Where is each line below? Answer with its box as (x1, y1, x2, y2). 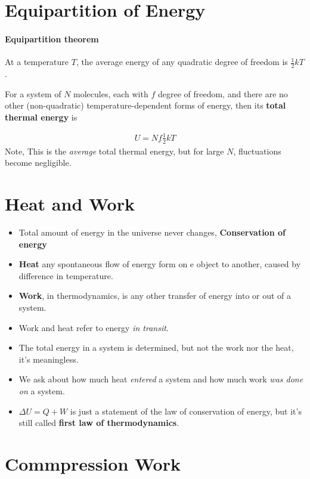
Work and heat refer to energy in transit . (18, 321, 169, 333)
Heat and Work (5, 191, 135, 216)
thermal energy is (5, 110, 77, 123)
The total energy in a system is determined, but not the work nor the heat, (18, 341, 294, 354)
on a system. (18, 385, 65, 397)
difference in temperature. (18, 269, 113, 282)
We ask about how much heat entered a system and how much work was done (18, 373, 303, 385)
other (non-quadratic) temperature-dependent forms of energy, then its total (5, 99, 286, 112)
